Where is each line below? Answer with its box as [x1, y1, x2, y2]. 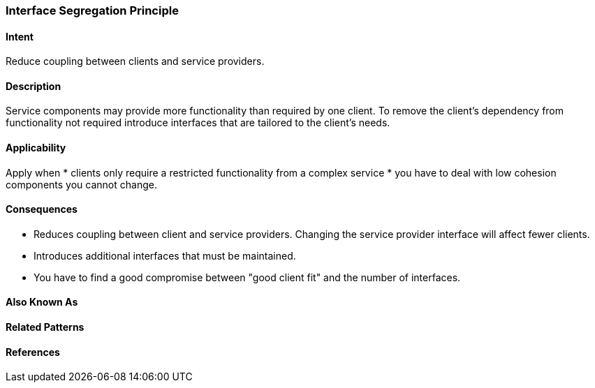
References [6, 345, 60, 358]
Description [6, 80, 61, 92]
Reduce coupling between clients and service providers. [6, 55, 265, 68]
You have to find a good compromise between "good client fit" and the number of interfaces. [34, 271, 461, 283]
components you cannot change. [6, 178, 157, 191]
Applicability [6, 142, 66, 154]
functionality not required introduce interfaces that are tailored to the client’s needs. [6, 117, 390, 129]
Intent [6, 30, 34, 43]
